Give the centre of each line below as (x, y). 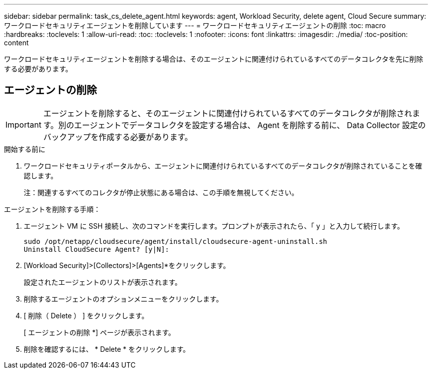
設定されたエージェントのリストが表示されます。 (103, 282)
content (17, 43)
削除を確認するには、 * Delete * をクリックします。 (107, 349)
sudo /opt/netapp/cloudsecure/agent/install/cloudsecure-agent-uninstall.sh (176, 241)
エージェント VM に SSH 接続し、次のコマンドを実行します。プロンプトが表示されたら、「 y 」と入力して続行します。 (214, 226)
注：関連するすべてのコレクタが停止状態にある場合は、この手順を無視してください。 (161, 192)
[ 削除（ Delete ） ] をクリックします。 (86, 315)
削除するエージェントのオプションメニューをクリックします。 (123, 299)
